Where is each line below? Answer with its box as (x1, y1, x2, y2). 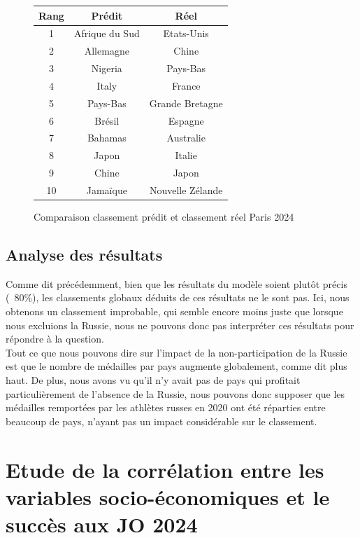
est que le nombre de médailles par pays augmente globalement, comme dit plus (6, 359, 347, 373)
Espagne (168, 113, 204, 127)
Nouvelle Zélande (149, 182, 223, 197)
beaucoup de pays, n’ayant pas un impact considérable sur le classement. (6, 413, 317, 428)
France (171, 78, 201, 92)
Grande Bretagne (149, 95, 223, 110)
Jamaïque (86, 182, 127, 197)
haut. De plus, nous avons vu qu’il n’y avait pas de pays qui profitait (6, 372, 301, 387)
